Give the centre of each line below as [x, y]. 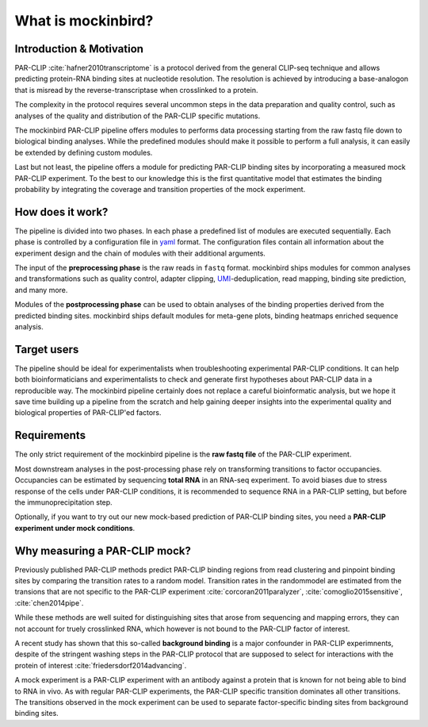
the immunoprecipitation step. [63, 502]
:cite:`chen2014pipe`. [49, 602]
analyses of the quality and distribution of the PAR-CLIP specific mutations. [138, 116]
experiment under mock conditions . [75, 528]
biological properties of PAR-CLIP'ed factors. [88, 413]
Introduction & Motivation [79, 49]
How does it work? [61, 212]
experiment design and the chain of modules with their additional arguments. [140, 253]
